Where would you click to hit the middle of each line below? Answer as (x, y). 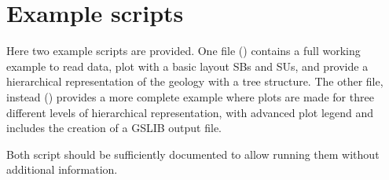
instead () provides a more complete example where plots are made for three (190, 96)
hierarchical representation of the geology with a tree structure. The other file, (195, 81)
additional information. (62, 169)
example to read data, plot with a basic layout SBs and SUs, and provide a (187, 66)
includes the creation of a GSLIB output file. (114, 128)
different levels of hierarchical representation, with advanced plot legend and (190, 112)
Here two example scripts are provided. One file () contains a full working (183, 51)
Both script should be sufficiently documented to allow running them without (193, 154)
